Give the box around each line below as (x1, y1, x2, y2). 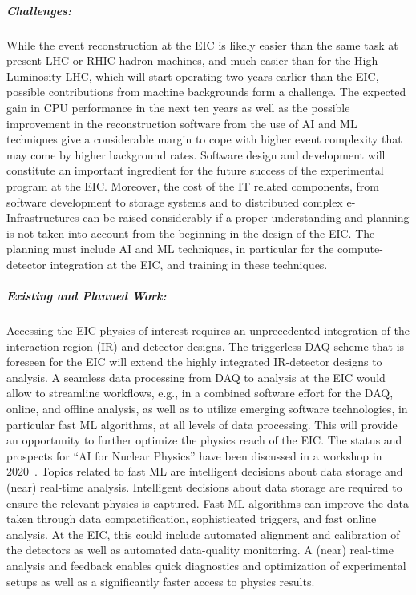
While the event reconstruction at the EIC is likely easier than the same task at (6, 36, 398, 53)
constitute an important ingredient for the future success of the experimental (6, 162, 384, 179)
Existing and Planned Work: (6, 287, 167, 304)
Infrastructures (6, 209, 79, 226)
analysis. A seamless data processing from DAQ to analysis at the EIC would (6, 368, 386, 385)
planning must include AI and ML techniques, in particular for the (6, 240, 334, 257)
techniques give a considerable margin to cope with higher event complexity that (6, 131, 402, 147)
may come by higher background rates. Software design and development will (6, 146, 386, 163)
